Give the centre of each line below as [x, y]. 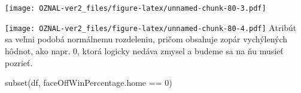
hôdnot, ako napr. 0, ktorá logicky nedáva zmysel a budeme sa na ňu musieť [144, 50]
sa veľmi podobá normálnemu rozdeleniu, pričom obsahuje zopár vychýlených [146, 39]
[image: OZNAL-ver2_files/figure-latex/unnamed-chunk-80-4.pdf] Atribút [151, 27]
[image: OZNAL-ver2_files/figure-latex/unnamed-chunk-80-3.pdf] [136, 8]
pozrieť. [19, 62]
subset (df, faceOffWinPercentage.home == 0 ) [89, 83]
